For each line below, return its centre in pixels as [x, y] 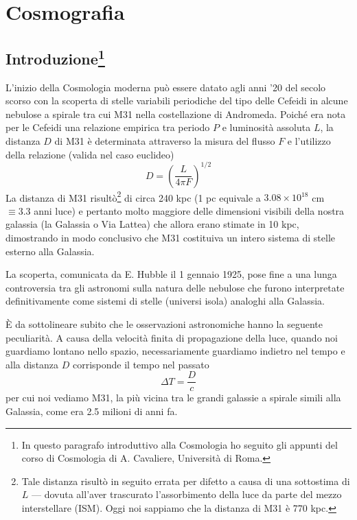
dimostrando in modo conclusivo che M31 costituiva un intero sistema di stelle [171, 238]
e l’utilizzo [309, 140]
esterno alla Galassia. [50, 251]
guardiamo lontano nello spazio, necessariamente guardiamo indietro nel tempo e [175, 351]
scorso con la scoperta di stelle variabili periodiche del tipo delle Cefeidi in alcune [177, 101]
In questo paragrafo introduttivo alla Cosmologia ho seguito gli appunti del [180, 444]
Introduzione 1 [55, 57]
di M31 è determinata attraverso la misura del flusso [165, 140]
